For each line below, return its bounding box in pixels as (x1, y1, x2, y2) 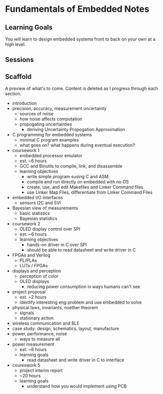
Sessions (5, 56, 34, 64)
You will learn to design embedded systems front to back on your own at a (5, 36, 156, 42)
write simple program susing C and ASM (27, 174, 109, 179)
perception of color (19, 273, 59, 279)
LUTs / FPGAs (19, 263, 48, 269)
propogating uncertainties (19, 121, 72, 127)
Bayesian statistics (19, 215, 57, 221)
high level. (5, 41, 26, 47)
